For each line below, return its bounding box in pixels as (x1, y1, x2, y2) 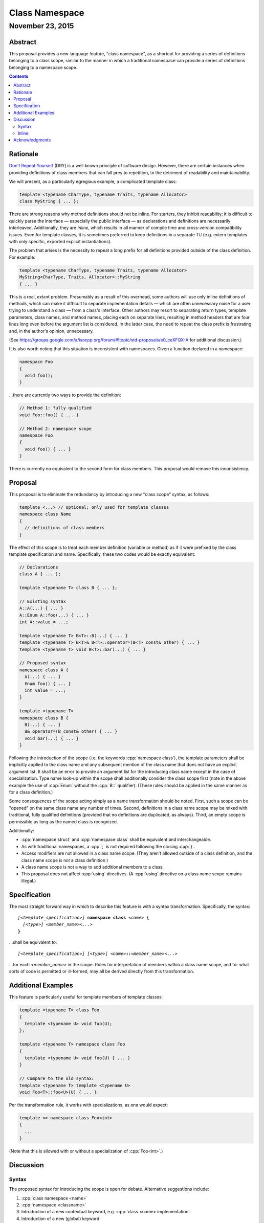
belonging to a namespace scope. (9, 64, 78, 70)
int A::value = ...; (19, 619, 68, 625)
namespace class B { (19, 715, 68, 721)
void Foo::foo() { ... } (19, 412, 79, 418)
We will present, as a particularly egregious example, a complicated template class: (9, 179, 177, 184)
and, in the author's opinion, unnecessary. (9, 328, 94, 334)
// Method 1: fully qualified (19, 405, 92, 411)
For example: (9, 254, 36, 260)
